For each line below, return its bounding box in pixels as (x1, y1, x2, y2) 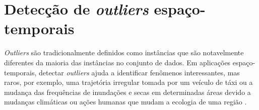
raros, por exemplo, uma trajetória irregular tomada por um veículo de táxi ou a (4, 77, 253, 87)
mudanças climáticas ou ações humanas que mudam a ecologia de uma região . (4, 96, 247, 107)
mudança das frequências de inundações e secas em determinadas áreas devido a (4, 86, 251, 97)
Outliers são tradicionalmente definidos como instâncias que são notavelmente (4, 47, 244, 58)
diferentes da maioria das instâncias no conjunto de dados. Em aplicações (4, 57, 231, 67)
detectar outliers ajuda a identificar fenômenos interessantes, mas (38, 67, 240, 77)
